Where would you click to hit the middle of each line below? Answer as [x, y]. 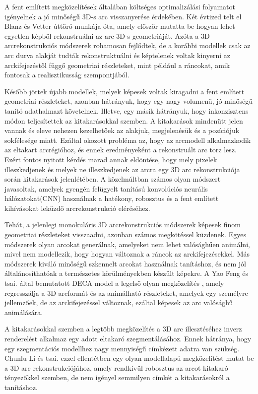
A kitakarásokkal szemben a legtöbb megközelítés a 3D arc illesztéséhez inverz [123, 329]
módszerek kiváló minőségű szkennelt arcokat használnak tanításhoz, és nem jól [126, 263]
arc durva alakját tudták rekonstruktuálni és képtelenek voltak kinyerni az [117, 55]
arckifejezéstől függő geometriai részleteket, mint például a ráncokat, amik [117, 65]
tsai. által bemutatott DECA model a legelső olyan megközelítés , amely [114, 283]
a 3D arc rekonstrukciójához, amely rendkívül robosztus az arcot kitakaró [116, 367]
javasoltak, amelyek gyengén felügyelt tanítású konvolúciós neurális [106, 188]
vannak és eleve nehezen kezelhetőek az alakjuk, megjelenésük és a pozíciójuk [122, 130]
